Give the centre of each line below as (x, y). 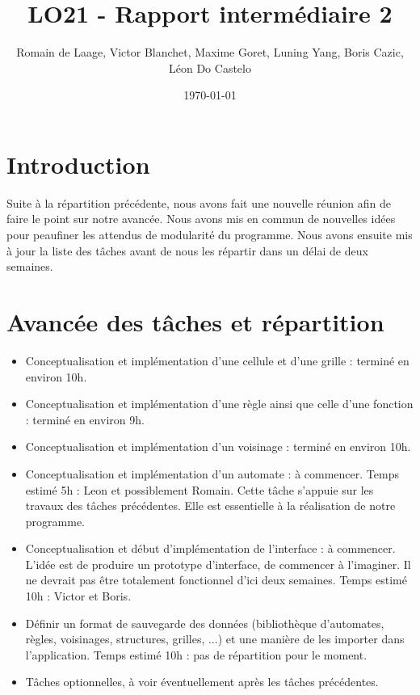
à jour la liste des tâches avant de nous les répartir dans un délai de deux (187, 250)
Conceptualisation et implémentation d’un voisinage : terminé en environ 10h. (218, 446)
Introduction (78, 164)
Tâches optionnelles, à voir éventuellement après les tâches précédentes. (202, 682)
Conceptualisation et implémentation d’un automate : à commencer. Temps (212, 473)
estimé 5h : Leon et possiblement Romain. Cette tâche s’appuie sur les (199, 489)
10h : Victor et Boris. (78, 596)
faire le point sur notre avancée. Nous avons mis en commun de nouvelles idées (201, 219)
